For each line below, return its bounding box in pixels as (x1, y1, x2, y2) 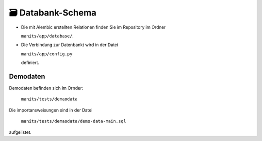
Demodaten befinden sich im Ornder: (9, 85, 83, 91)
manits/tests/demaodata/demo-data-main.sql (21, 119, 126, 124)
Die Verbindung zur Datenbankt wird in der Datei (21, 42, 118, 48)
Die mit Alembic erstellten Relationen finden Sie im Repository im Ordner (21, 24, 166, 30)
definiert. (21, 60, 40, 65)
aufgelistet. (9, 129, 32, 135)
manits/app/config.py (21, 51, 73, 57)
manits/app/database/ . (21, 33, 74, 39)
